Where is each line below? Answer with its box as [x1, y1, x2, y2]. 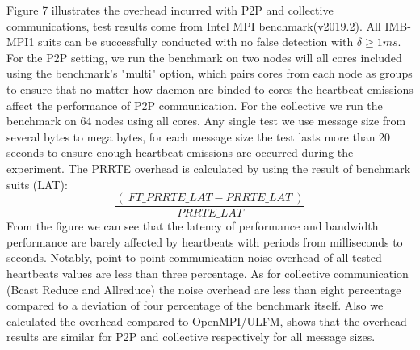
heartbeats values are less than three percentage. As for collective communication [6, 264, 409, 281]
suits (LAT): [6, 175, 68, 192]
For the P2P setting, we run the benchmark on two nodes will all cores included [6, 48, 402, 65]
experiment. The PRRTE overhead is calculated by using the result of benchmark [6, 159, 411, 176]
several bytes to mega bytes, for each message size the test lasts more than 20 [6, 128, 391, 145]
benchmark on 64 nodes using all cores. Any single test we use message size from [6, 112, 406, 129]
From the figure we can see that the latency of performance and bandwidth [6, 217, 379, 234]
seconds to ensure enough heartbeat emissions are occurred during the [6, 144, 354, 161]
